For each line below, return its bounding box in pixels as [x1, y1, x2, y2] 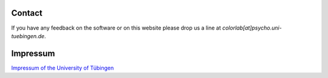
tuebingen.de [11, 32, 45, 39]
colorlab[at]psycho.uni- [222, 24, 282, 31]
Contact [11, 8, 43, 18]
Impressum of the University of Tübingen [11, 64, 114, 71]
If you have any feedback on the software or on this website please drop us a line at [11, 24, 221, 31]
